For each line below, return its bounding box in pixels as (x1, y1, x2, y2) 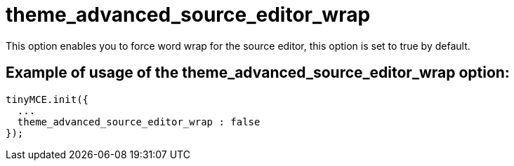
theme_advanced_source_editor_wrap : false (17, 116, 261, 127)
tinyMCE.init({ (6, 93, 89, 105)
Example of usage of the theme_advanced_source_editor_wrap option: (6, 64, 510, 82)
